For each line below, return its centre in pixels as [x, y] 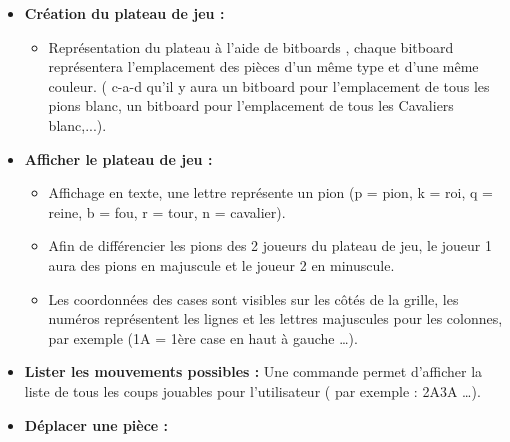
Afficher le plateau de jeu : [118, 158]
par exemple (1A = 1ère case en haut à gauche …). [203, 337]
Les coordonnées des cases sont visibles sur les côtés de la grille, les [253, 298]
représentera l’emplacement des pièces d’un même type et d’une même [263, 66]
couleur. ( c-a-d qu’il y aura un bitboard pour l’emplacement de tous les [269, 85]
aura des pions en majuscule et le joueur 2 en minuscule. [221, 264]
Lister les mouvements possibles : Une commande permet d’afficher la [253, 371]
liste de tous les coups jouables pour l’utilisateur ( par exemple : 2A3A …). [252, 390]
